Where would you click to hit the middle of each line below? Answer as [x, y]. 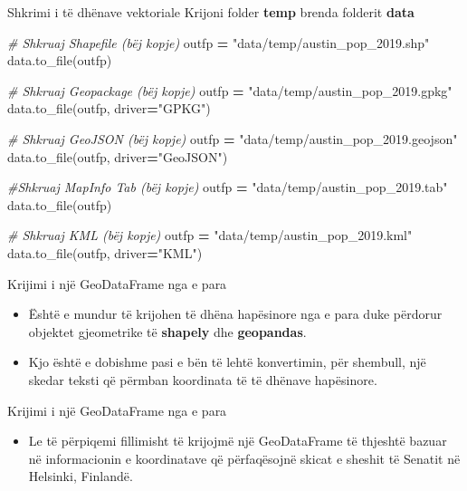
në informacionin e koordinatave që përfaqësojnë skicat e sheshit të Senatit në [244, 458]
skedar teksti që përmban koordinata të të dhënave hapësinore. [203, 379]
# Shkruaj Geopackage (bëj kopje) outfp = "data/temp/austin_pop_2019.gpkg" [230, 90]
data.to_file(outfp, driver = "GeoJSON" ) [118, 156]
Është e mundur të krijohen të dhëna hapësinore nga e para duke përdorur [235, 314]
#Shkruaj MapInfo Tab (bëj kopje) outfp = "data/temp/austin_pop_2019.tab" [228, 187]
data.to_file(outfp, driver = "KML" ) [105, 252]
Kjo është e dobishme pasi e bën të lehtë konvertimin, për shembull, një [227, 362]
